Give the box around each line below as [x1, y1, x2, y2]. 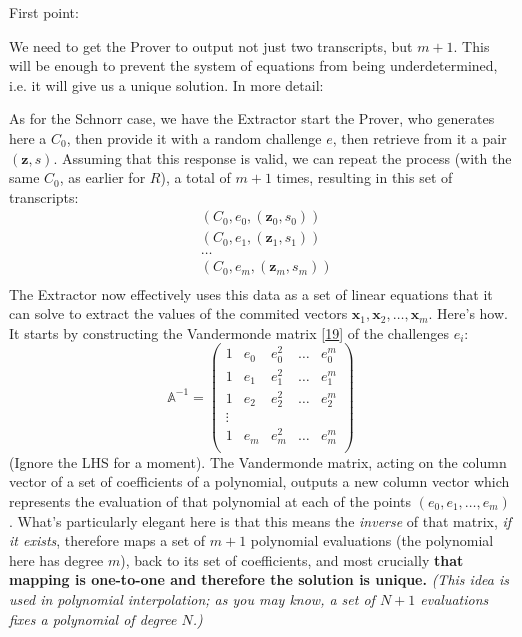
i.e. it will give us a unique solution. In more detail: [9, 74, 324, 95]
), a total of [160, 167, 231, 188]
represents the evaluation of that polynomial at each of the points [9, 490, 412, 511]
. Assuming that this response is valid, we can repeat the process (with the [53, 147, 512, 168]
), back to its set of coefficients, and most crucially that [120, 549, 464, 570]
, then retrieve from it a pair [332, 127, 507, 148]
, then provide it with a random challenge [66, 127, 322, 148]
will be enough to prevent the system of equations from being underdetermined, [9, 55, 498, 76]
